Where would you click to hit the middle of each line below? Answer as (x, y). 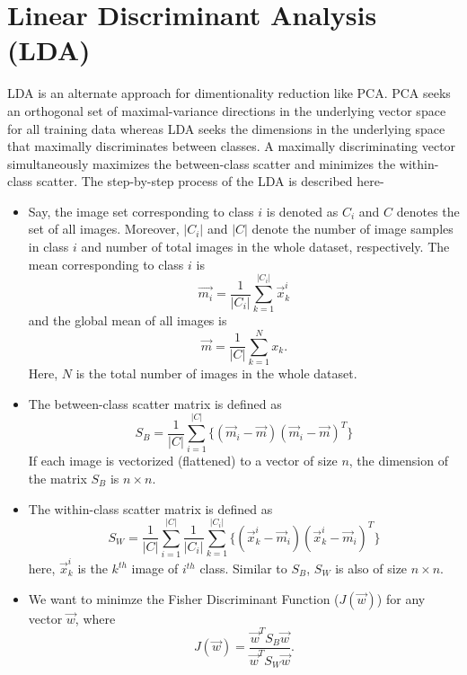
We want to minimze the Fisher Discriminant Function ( (184, 598)
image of (155, 568)
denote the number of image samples (352, 229)
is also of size (371, 568)
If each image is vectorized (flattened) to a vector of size (183, 461)
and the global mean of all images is (128, 320)
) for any (401, 598)
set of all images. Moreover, (104, 229)
